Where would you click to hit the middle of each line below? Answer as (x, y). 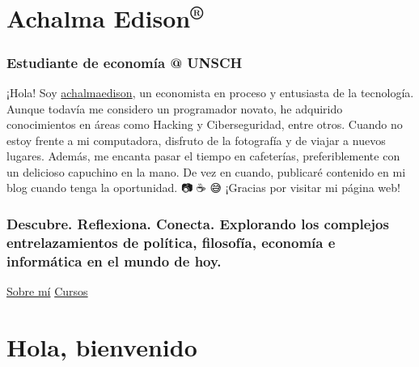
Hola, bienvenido (102, 346)
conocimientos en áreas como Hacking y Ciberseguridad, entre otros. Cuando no (205, 124)
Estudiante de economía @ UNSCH (125, 62)
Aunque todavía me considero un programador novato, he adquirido (175, 108)
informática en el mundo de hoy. (114, 260)
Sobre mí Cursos (47, 291)
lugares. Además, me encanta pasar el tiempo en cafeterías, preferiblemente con (203, 156)
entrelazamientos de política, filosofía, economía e (171, 242)
